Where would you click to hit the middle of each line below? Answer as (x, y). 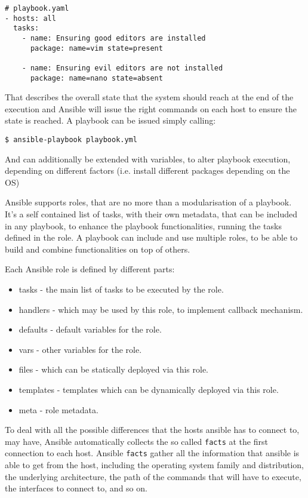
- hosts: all (30, 18)
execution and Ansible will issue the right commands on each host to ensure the (151, 108)
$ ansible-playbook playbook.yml (71, 140)
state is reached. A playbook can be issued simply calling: (110, 120)
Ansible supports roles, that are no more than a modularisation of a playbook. (148, 202)
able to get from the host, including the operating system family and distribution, (154, 465)
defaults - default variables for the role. (90, 329)
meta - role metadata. (58, 409)
